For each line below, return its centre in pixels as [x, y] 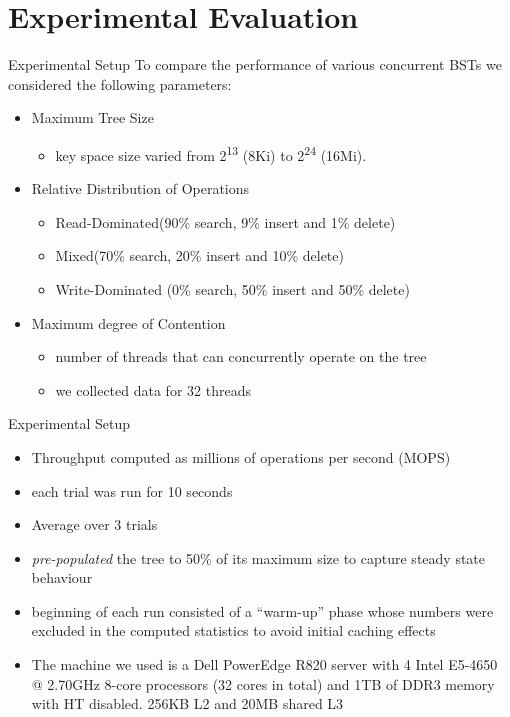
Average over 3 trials [94, 524]
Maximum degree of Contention [128, 322]
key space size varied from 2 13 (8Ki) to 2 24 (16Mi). [211, 153]
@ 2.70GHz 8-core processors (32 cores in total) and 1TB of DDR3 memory [263, 683]
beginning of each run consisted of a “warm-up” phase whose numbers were [262, 610]
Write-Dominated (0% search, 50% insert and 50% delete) [232, 288]
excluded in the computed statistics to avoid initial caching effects [233, 630]
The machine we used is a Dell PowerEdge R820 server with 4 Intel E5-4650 [264, 664]
